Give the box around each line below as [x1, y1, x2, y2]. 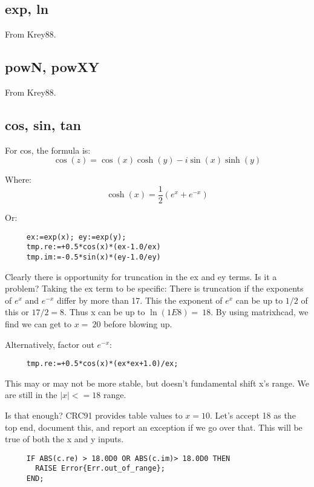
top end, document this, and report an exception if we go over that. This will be [5, 420, 303, 433]
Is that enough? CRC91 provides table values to [5, 409, 183, 422]
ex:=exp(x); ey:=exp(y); [26, 232, 126, 241]
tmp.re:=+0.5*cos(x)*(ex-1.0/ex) [26, 243, 161, 252]
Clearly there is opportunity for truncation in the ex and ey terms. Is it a [5, 270, 277, 283]
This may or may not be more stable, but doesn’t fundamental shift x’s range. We [5, 376, 309, 389]
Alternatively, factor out [5, 338, 94, 350]
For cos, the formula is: [5, 143, 91, 156]
